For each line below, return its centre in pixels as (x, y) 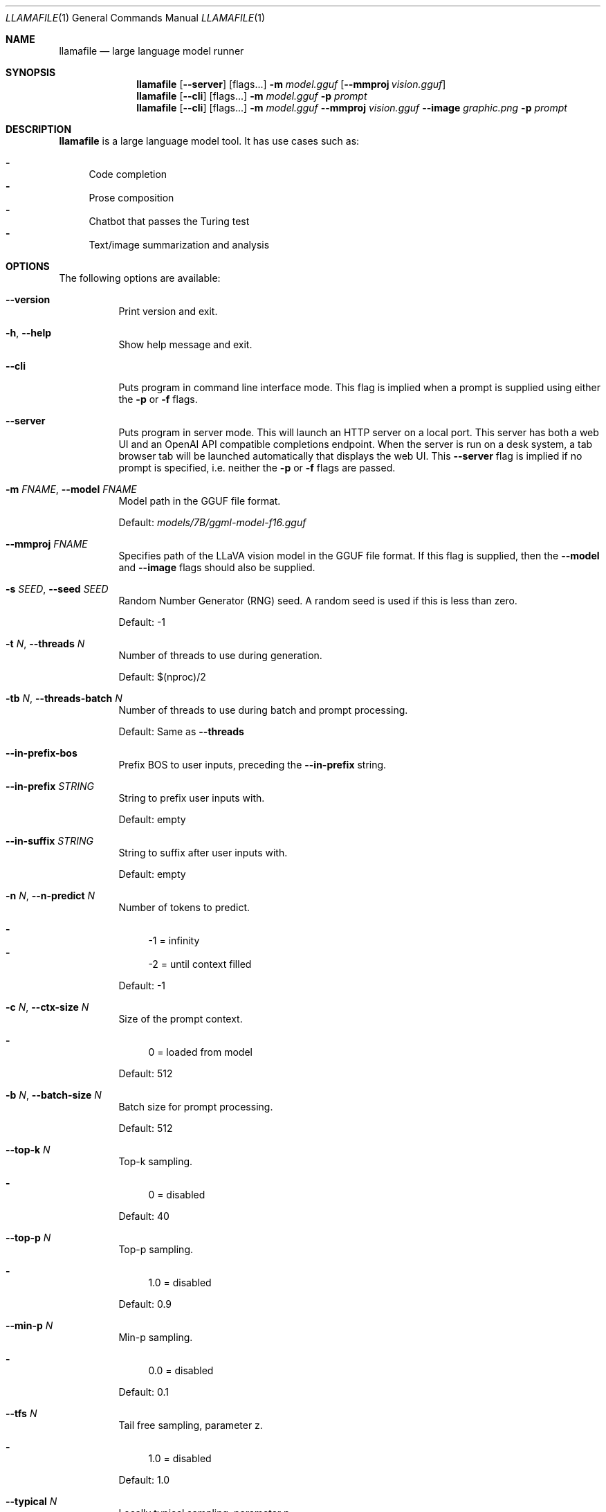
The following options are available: (140, 278)
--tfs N (21, 1413)
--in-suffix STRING (49, 841)
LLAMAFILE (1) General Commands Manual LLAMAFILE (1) (136, 18)
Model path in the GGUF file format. (200, 501)
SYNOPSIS (31, 72)
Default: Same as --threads (181, 731)
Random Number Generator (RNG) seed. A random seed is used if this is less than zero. (318, 601)
